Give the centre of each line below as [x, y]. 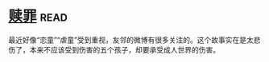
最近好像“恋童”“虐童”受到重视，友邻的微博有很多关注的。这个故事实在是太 [131, 40]
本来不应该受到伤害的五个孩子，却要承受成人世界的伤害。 [124, 49]
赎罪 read [38, 16]
